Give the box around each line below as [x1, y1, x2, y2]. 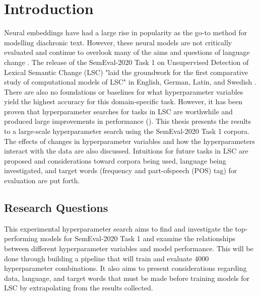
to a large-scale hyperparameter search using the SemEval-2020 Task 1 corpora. [4, 126, 249, 136]
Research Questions [4, 200, 108, 215]
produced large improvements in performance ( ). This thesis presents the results [4, 116, 251, 126]
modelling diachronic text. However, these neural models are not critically [4, 37, 232, 47]
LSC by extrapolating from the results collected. [4, 282, 153, 293]
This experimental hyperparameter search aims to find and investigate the [4, 223, 233, 234]
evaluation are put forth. [4, 175, 80, 186]
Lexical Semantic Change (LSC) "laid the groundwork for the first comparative [4, 66, 248, 77]
